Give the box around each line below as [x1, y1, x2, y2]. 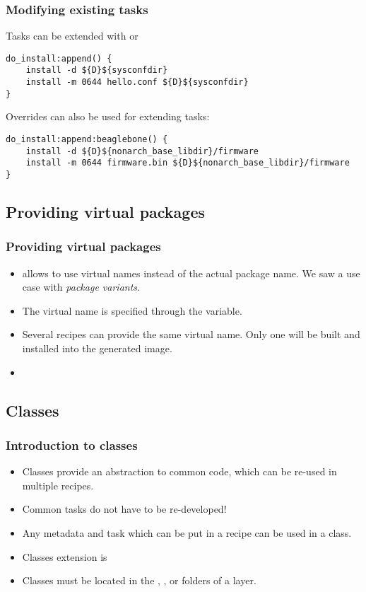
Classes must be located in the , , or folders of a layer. [22, 573, 256, 588]
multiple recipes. [22, 477, 94, 492]
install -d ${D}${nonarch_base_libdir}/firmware [25, 146, 259, 156]
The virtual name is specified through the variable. [22, 303, 242, 318]
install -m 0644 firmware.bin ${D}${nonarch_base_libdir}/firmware [25, 158, 350, 168]
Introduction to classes [6, 436, 138, 453]
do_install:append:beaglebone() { [6, 134, 168, 145]
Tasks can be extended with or [6, 28, 138, 43]
